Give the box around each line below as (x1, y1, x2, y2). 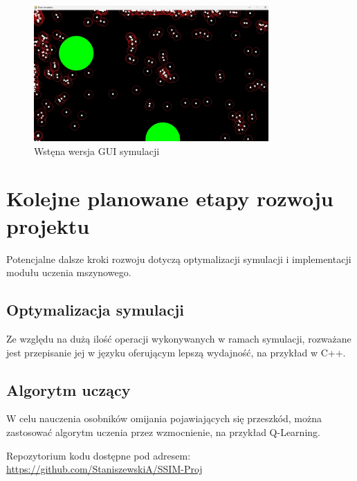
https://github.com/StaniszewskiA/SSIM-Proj (6, 462, 203, 476)
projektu (6, 211, 90, 239)
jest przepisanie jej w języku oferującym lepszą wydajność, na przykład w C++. (6, 345, 346, 359)
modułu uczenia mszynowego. (6, 265, 131, 280)
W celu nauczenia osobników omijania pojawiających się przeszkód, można (6, 411, 322, 426)
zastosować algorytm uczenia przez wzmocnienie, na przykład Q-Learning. (6, 424, 320, 439)
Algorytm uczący (6, 379, 131, 400)
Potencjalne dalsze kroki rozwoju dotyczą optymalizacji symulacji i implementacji (6, 251, 351, 266)
